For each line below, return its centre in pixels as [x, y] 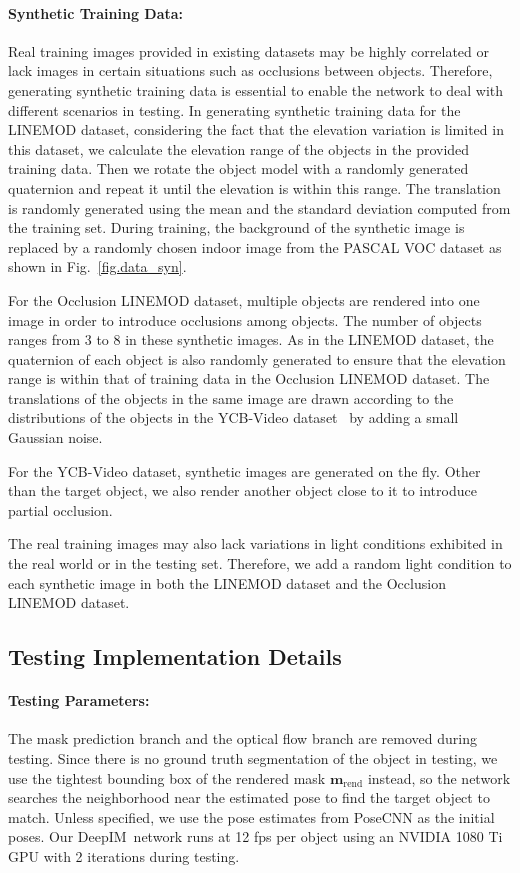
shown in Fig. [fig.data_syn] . [97, 266]
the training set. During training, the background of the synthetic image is [236, 227]
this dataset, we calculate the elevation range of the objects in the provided [239, 148]
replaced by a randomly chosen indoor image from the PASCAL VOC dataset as [255, 246]
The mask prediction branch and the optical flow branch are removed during [242, 738]
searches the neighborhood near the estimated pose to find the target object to [249, 797]
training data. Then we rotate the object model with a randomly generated [238, 168]
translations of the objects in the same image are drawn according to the [231, 397]
